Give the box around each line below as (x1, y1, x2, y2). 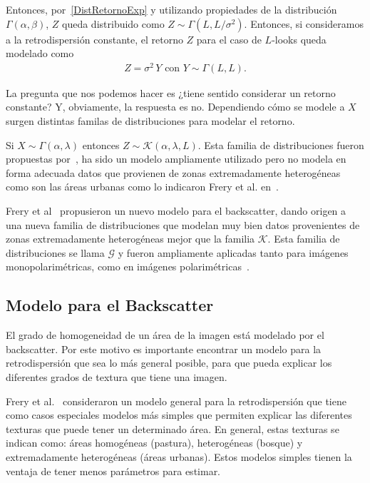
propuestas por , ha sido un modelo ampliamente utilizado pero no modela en (6, 151, 346, 166)
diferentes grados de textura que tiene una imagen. (6, 370, 227, 384)
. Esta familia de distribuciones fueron (197, 137, 364, 152)
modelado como (6, 46, 74, 61)
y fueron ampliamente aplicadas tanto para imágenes (118, 245, 349, 260)
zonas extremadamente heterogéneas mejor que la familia (6, 231, 255, 246)
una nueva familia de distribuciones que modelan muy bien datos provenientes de (6, 217, 360, 232)
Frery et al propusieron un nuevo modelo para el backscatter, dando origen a (6, 203, 346, 218)
